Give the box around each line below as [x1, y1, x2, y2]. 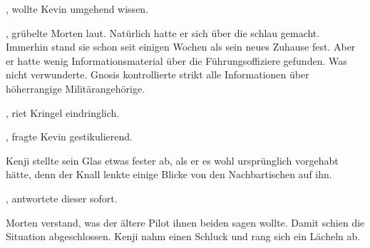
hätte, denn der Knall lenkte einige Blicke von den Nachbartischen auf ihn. [6, 167, 332, 182]
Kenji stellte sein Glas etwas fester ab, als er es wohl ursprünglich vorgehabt [6, 153, 339, 167]
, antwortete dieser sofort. [6, 190, 118, 205]
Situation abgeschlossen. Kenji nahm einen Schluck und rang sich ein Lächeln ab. [6, 229, 361, 244]
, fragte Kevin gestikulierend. [6, 129, 133, 144]
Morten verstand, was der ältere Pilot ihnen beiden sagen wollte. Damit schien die [6, 215, 365, 229]
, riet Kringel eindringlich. [6, 105, 120, 120]
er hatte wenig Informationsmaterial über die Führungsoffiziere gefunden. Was [6, 53, 347, 68]
